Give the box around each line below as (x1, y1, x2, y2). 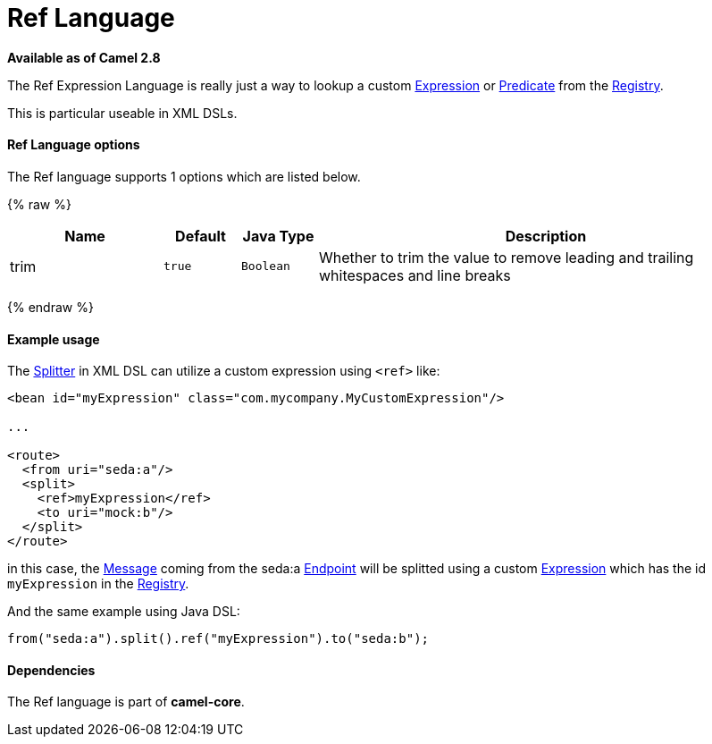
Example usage (7, 331, 100, 347)
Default (175, 226, 226, 245)
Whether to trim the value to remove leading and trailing (319, 248, 694, 266)
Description (505, 226, 587, 245)
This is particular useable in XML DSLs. (7, 105, 238, 121)
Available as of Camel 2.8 (7, 49, 161, 65)
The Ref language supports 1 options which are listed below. (7, 168, 361, 184)
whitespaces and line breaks (319, 266, 511, 284)
